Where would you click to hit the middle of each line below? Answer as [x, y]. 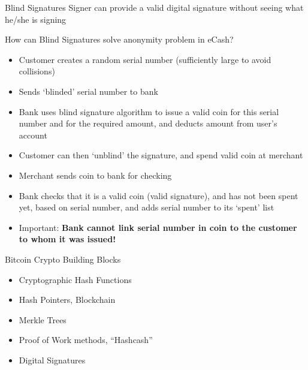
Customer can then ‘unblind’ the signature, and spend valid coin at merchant [161, 155]
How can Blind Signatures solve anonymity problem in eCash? [119, 39]
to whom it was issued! [67, 239]
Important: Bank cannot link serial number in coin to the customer [158, 227]
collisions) [37, 71]
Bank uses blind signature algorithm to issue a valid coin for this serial [149, 111]
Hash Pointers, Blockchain [67, 300]
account [33, 135]
